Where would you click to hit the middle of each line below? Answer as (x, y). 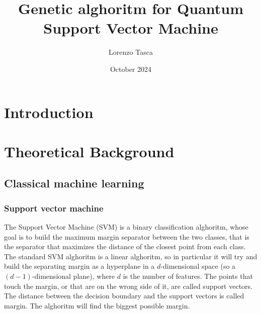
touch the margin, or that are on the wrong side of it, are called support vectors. (128, 286)
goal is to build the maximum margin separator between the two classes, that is (127, 236)
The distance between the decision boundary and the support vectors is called (124, 296)
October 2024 (131, 69)
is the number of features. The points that (188, 276)
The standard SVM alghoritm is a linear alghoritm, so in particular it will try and (131, 256)
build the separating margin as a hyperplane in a (79, 266)
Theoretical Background (89, 151)
